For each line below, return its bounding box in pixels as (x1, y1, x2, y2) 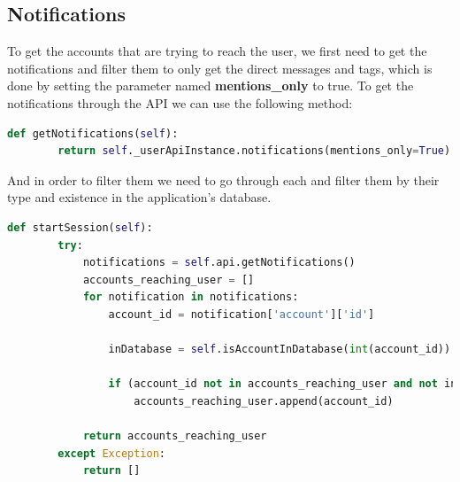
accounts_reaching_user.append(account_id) (134, 394, 394, 408)
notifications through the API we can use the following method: (7, 93, 353, 112)
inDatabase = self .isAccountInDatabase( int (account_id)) (108, 343, 451, 356)
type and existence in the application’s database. (7, 188, 272, 206)
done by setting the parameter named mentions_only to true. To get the (7, 76, 414, 95)
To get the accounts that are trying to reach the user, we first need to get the (7, 42, 427, 60)
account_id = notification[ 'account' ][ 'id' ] (108, 307, 375, 321)
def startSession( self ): (7, 221, 153, 234)
